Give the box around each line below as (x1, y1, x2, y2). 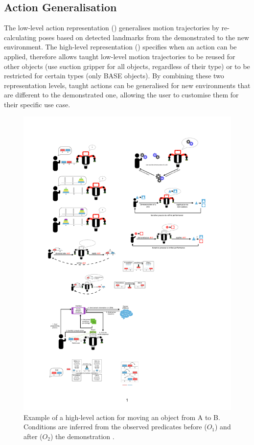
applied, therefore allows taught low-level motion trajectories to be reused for (4, 51, 235, 61)
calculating (4, 32, 37, 42)
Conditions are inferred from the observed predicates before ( (23, 422, 207, 432)
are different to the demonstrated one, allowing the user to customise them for (4, 90, 239, 100)
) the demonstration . (50, 431, 115, 441)
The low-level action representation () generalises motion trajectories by (4, 23, 219, 33)
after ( (23, 431, 43, 441)
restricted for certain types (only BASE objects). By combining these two (4, 70, 224, 81)
